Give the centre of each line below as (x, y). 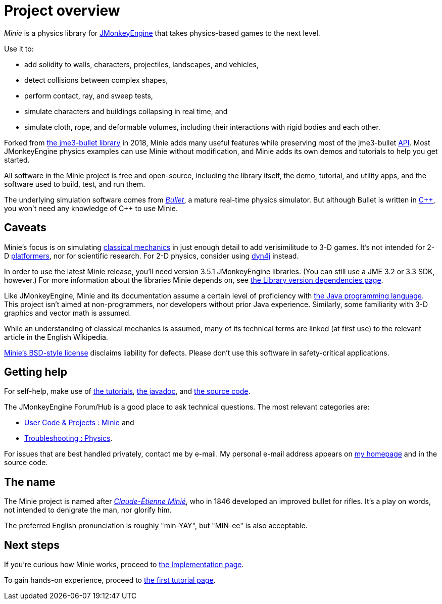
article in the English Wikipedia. (56, 337)
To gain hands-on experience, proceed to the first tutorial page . (110, 580)
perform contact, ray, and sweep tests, (89, 95)
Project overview (62, 11)
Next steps (32, 545)
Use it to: (19, 48)
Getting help (36, 372)
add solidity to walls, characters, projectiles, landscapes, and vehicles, (141, 64)
